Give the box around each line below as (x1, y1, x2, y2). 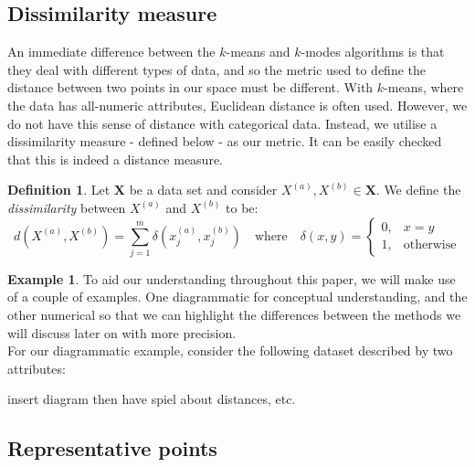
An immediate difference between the (7, 42, 216, 61)
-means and (226, 42, 290, 61)
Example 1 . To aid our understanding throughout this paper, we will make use (7, 269, 456, 288)
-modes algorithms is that (301, 42, 445, 61)
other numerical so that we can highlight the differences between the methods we (7, 305, 461, 324)
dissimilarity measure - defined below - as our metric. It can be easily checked (7, 132, 442, 151)
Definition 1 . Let (7, 180, 111, 199)
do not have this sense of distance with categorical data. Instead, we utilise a (7, 113, 438, 133)
